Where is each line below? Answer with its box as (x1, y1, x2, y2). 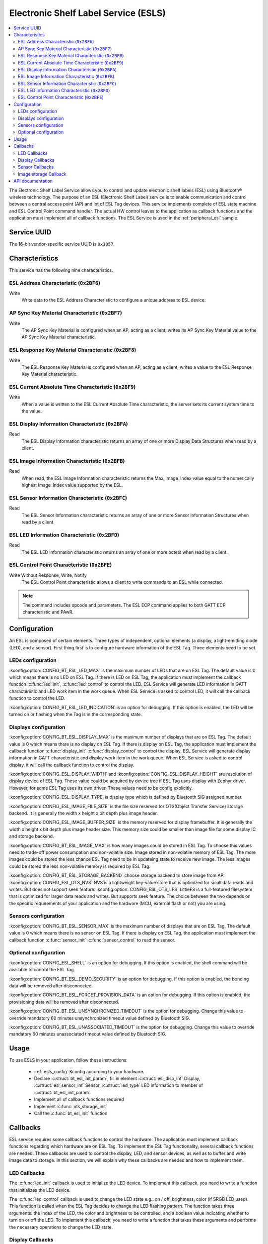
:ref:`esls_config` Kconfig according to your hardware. (34, 1068, 145, 1074)
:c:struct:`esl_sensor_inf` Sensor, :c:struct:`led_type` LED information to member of (34, 1082, 203, 1088)
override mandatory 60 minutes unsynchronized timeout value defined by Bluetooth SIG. (9, 1015, 191, 1021)
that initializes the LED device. (9, 1187, 71, 1193)
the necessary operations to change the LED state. (9, 1224, 113, 1230)
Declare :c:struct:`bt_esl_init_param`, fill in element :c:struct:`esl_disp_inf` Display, (34, 1075, 201, 1081)
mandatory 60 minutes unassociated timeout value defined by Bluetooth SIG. (9, 1031, 167, 1037)
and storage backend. (9, 833, 54, 839)
